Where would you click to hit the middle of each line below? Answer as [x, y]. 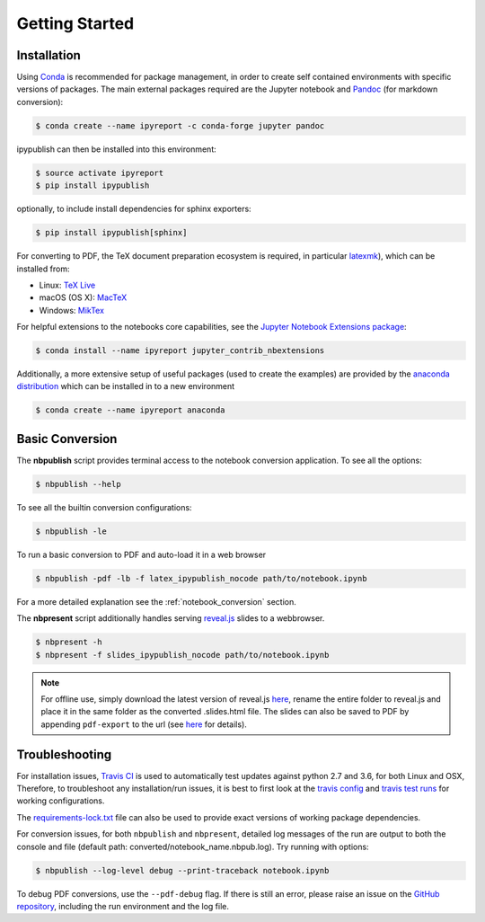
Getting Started [75, 23]
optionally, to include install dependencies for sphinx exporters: [134, 209]
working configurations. [61, 801]
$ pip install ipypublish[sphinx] [111, 233]
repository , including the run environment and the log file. [123, 906]
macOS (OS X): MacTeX [83, 297]
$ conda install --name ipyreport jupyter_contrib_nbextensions [180, 351]
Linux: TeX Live [67, 285]
